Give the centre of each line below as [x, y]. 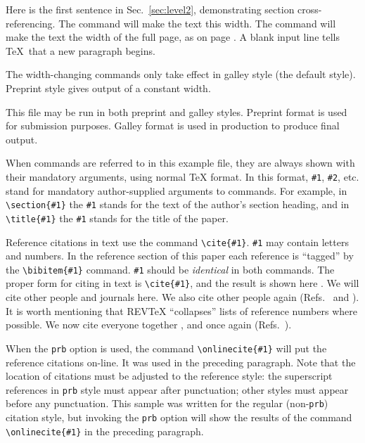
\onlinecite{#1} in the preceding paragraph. [105, 431]
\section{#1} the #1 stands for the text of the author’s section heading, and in [178, 204]
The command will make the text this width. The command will [197, 23]
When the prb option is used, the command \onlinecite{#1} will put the [166, 348]
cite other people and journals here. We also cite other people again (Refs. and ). [182, 297]
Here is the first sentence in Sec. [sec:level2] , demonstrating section [150, 9]
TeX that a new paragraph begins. [81, 50]
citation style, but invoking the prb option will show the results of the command [179, 417]
